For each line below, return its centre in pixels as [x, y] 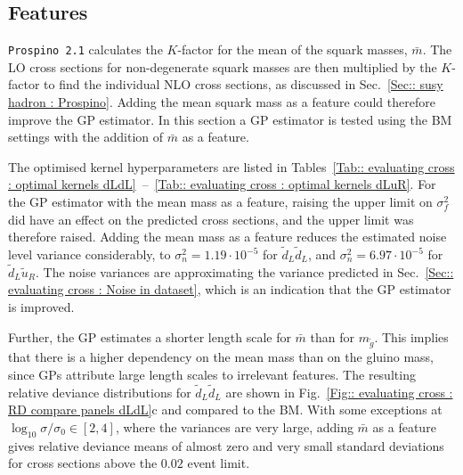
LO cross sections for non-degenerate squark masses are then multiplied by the [223, 66]
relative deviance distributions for [100, 392]
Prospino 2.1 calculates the [85, 49]
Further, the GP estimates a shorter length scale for [150, 336]
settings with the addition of [86, 137]
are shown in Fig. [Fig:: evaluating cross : [339, 392]
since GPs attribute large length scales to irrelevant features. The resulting [212, 374]
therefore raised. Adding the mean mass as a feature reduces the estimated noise [227, 237]
